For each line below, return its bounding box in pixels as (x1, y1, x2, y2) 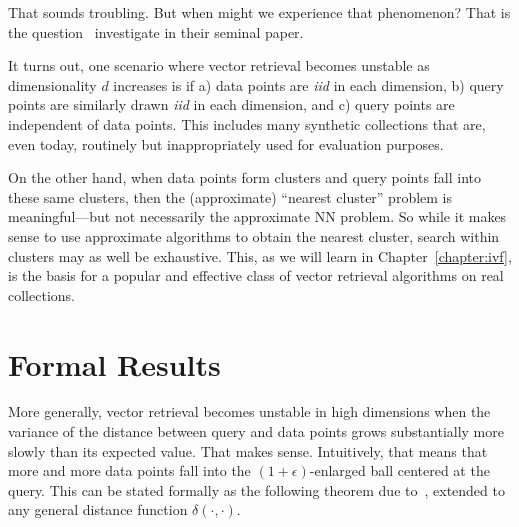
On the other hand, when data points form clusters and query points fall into (8, 167, 482, 188)
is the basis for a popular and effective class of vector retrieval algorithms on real (8, 265, 504, 286)
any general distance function (8, 499, 188, 520)
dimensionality (8, 74, 97, 95)
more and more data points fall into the (8, 460, 251, 481)
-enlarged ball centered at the (309, 460, 490, 481)
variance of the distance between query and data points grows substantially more (8, 421, 504, 442)
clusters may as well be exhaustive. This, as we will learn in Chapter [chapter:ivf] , (8, 245, 512, 266)
